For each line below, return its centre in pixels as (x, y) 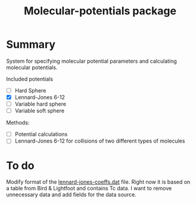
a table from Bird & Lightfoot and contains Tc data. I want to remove (89, 188)
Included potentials (30, 79)
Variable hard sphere (41, 104)
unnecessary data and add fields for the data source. (71, 194)
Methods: (18, 123)
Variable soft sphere (39, 111)
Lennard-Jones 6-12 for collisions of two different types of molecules (100, 141)
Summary (31, 44)
